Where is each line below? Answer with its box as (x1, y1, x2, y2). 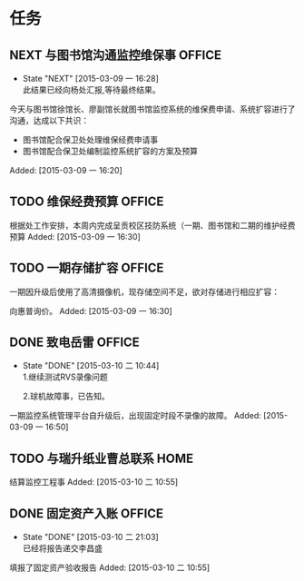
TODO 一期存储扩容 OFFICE (9, 261, 164, 276)
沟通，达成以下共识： (9, 115, 89, 125)
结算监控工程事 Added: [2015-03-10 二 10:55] (9, 477, 179, 487)
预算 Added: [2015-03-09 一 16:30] (9, 231, 141, 241)
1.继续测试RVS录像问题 (22, 371, 108, 382)
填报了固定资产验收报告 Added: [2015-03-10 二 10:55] (9, 562, 211, 573)
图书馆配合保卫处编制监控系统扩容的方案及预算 (22, 146, 198, 156)
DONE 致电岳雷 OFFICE (9, 335, 141, 350)
